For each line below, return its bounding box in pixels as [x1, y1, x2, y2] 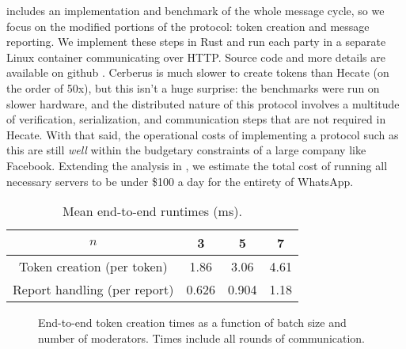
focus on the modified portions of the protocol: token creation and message [6, 17, 370, 34]
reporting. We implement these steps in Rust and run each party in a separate [6, 33, 386, 50]
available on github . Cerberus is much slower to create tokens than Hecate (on [6, 64, 389, 81]
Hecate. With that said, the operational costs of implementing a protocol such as [6, 126, 399, 142]
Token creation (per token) [18, 257, 168, 276]
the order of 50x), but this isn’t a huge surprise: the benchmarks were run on [6, 79, 380, 96]
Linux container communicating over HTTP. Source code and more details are [6, 48, 385, 65]
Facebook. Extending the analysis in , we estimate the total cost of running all [6, 157, 388, 173]
